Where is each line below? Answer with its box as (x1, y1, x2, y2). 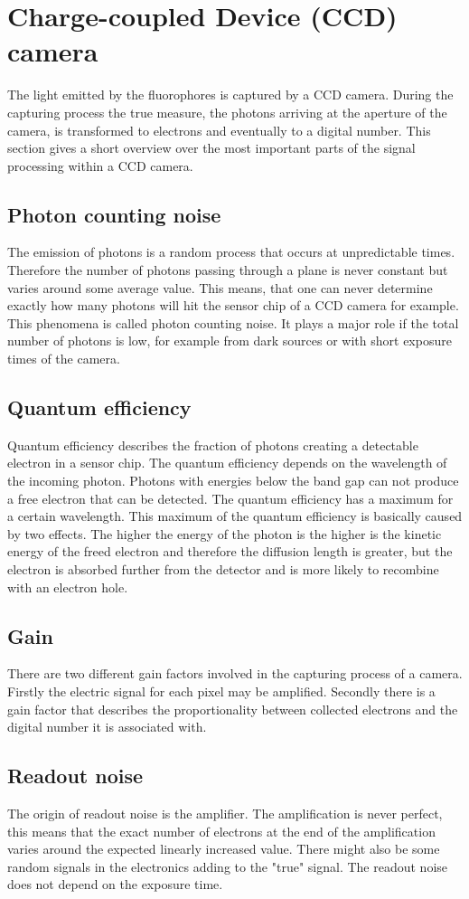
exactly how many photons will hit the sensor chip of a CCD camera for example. (7, 296, 459, 315)
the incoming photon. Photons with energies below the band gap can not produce (7, 471, 459, 490)
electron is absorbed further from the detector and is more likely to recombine (7, 560, 439, 578)
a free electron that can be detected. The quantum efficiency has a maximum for (7, 488, 454, 507)
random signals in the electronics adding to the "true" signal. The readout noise (7, 856, 448, 875)
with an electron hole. (7, 577, 128, 596)
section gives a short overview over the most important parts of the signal (7, 138, 416, 157)
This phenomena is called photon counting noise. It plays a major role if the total (7, 313, 459, 332)
